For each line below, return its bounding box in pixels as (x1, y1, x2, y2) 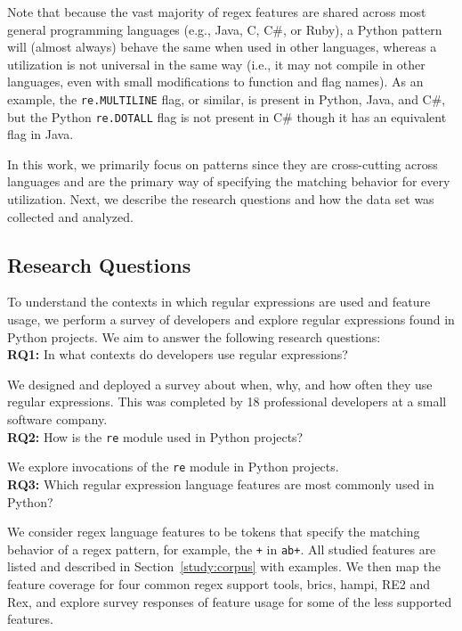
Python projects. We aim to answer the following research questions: (7, 327, 381, 346)
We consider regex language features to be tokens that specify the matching (7, 522, 420, 541)
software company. (7, 410, 108, 429)
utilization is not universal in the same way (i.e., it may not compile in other (7, 54, 426, 73)
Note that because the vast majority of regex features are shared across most (7, 3, 426, 20)
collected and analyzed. (7, 207, 134, 225)
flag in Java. (7, 125, 74, 143)
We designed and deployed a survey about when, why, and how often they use (7, 374, 433, 393)
